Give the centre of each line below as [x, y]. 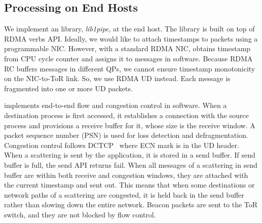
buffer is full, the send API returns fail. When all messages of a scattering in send [131, 164]
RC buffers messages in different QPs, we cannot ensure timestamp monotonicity [130, 68]
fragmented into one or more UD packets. [68, 88]
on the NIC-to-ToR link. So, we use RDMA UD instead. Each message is [117, 78]
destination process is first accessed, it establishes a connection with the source [126, 115]
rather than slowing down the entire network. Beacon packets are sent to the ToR [131, 205]
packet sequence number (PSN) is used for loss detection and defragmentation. [126, 135]
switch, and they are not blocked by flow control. [80, 214]
